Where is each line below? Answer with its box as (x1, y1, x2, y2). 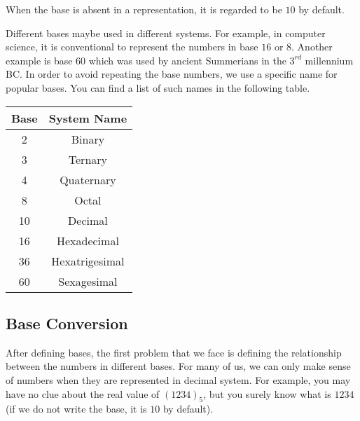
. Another (291, 39, 333, 54)
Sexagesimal (58, 272, 118, 289)
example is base (6, 53, 73, 67)
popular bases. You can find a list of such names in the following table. (6, 80, 310, 95)
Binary (71, 130, 105, 147)
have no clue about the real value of (6, 386, 160, 401)
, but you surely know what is (203, 386, 331, 401)
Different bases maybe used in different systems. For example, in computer (6, 25, 326, 40)
